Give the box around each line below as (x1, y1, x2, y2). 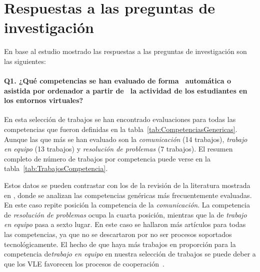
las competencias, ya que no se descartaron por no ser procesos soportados (4, 229, 232, 239)
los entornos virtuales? (4, 95, 83, 105)
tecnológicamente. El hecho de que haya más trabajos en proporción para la (4, 238, 236, 249)
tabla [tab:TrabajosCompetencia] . (4, 163, 108, 173)
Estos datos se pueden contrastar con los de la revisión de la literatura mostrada (4, 180, 250, 190)
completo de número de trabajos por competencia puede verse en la (4, 153, 210, 163)
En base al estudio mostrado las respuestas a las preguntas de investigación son (4, 46, 247, 56)
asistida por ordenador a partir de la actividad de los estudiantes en (4, 85, 247, 95)
